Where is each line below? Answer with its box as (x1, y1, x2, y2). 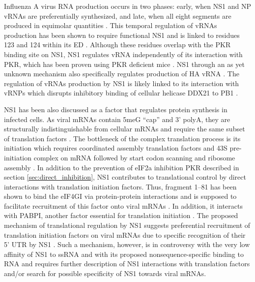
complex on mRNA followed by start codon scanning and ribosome (33, 152, 235, 162)
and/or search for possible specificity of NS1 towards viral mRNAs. (4, 268, 206, 279)
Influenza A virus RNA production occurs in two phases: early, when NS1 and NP (4, 1, 251, 11)
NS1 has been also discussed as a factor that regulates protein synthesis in (4, 104, 227, 114)
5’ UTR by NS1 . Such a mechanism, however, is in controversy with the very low (4, 239, 250, 250)
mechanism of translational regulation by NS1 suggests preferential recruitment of (4, 220, 251, 230)
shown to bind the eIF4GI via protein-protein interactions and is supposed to (4, 191, 237, 201)
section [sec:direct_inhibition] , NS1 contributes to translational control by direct (4, 172, 246, 182)
